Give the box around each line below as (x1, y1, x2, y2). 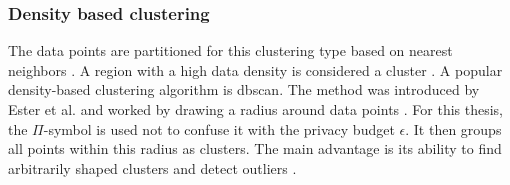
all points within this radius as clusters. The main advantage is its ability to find (8, 138, 502, 159)
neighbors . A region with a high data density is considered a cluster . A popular (8, 59, 503, 80)
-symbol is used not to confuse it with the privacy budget (43, 118, 395, 139)
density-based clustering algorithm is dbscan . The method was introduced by (8, 79, 480, 100)
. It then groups (405, 118, 502, 139)
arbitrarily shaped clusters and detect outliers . (8, 157, 297, 178)
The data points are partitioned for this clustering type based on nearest (8, 40, 453, 61)
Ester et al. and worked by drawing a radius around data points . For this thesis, (8, 99, 504, 119)
